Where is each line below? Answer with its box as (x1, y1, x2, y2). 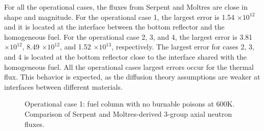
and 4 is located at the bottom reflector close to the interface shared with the (4, 51, 247, 62)
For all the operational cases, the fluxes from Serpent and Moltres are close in (4, 2, 248, 12)
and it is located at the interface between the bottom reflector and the (4, 21, 225, 32)
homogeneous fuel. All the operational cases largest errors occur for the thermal (4, 61, 254, 72)
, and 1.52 (60, 41, 91, 52)
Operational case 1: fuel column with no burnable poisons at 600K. (25, 98, 235, 109)
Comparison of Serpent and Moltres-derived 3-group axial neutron (25, 108, 232, 119)
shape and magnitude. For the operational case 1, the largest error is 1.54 (4, 11, 235, 22)
